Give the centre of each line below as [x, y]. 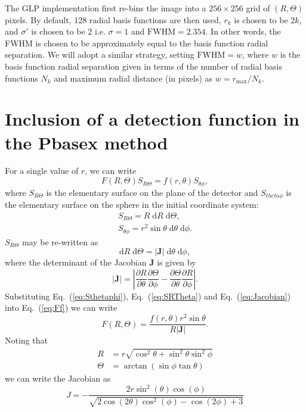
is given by [177, 262]
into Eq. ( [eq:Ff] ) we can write [61, 308]
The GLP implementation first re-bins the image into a [106, 8]
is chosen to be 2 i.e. [68, 31]
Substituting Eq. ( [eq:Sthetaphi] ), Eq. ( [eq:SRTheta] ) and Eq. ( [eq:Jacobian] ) [148, 296]
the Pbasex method [86, 142]
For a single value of [42, 171]
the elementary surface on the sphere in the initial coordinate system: [132, 204]
